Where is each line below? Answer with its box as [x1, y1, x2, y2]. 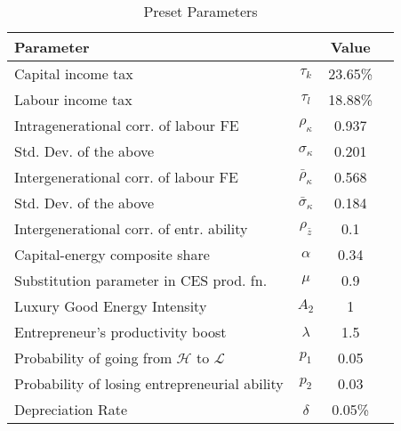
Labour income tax [14, 89, 132, 110]
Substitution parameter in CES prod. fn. [14, 270, 268, 290]
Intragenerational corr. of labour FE [14, 115, 239, 135]
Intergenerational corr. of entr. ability [14, 218, 248, 239]
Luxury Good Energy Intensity [14, 296, 207, 316]
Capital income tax [14, 63, 133, 84]
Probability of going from [14, 347, 172, 368]
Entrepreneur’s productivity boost [14, 321, 227, 342]
